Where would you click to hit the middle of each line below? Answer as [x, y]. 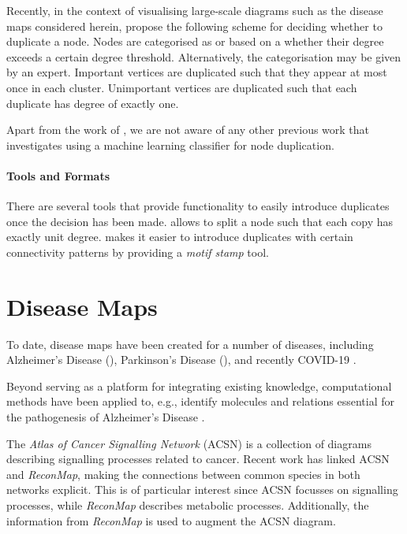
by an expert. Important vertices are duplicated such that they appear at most [197, 72]
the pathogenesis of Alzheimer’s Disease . [106, 417]
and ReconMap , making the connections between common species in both [183, 474]
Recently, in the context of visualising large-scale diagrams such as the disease [195, 10]
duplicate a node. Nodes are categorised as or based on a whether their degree [195, 41]
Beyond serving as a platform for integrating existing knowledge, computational [199, 386]
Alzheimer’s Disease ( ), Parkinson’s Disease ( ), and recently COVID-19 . [181, 360]
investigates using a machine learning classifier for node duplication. [170, 145]
